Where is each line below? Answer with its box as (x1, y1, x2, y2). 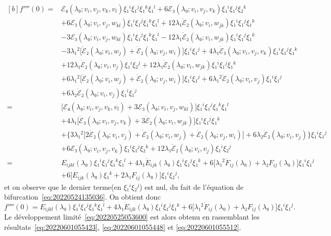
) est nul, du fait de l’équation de (139, 181, 243, 192)
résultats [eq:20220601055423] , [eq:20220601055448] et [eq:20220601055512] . (4, 222, 241, 232)
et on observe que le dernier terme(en (4, 181, 121, 192)
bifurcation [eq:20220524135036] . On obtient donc (4, 191, 161, 202)
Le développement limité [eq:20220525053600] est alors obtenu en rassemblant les (4, 211, 260, 222)
